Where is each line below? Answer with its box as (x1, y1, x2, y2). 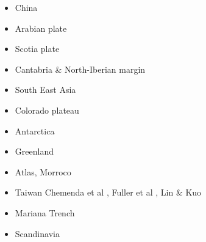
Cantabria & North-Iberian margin (15, 62, 146, 75)
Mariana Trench (15, 206, 75, 219)
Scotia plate (15, 42, 60, 55)
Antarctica (15, 124, 55, 137)
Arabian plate (15, 21, 67, 34)
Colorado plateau (15, 103, 79, 116)
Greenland (15, 145, 54, 158)
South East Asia (15, 83, 76, 96)
